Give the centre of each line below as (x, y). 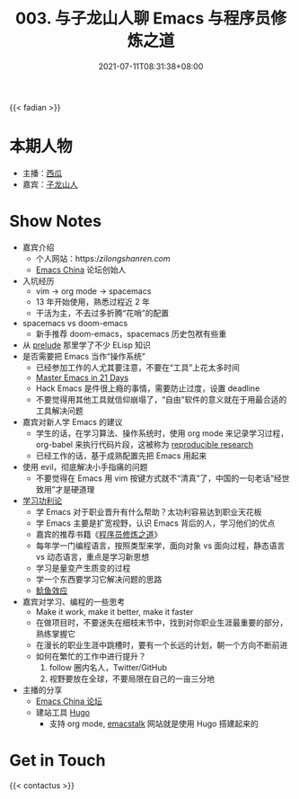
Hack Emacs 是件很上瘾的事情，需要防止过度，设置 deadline (148, 388)
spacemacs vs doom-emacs (75, 323)
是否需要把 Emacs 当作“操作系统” (84, 356)
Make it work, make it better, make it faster (114, 611)
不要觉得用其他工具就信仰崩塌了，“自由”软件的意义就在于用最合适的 (161, 399)
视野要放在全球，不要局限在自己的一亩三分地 (132, 679)
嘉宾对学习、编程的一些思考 (74, 601)
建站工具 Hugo (63, 712)
